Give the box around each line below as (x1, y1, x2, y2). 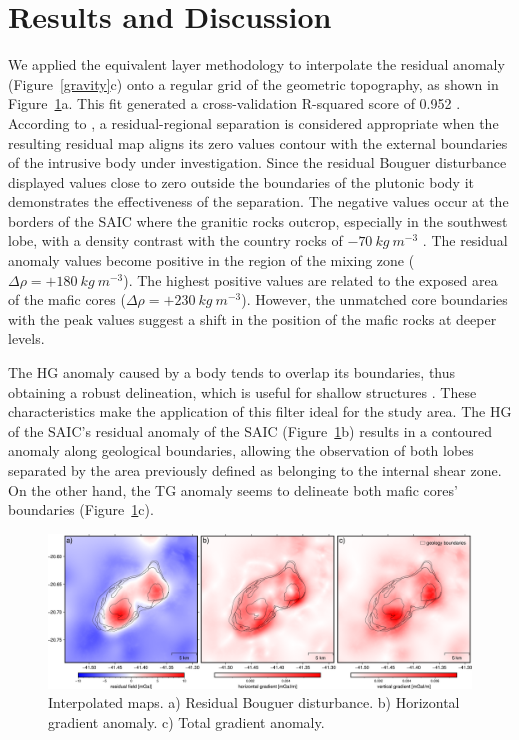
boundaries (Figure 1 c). (8, 499, 154, 520)
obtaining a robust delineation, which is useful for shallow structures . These (8, 381, 477, 402)
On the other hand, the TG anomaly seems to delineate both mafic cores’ (8, 479, 458, 500)
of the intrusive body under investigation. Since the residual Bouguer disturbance (8, 152, 507, 173)
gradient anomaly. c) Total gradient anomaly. (48, 711, 325, 732)
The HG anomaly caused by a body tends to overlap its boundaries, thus (8, 362, 456, 383)
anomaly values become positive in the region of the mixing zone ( (8, 250, 415, 271)
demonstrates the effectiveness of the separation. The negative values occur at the (8, 191, 509, 212)
